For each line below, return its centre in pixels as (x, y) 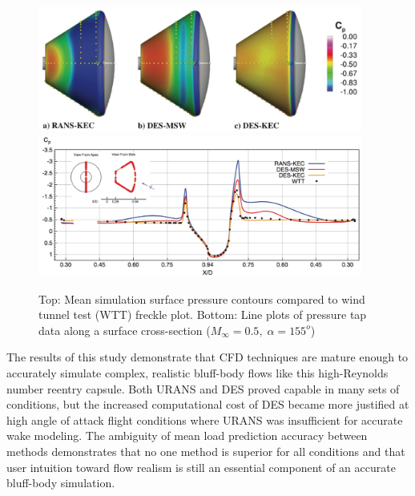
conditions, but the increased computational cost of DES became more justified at (208, 404)
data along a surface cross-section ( (125, 330)
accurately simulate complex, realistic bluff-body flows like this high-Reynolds (197, 373)
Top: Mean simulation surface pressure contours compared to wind (202, 298)
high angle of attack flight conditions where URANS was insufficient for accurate (205, 419)
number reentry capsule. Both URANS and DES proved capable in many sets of (203, 388)
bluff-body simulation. (61, 483)
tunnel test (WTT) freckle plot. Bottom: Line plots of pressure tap (203, 315)
